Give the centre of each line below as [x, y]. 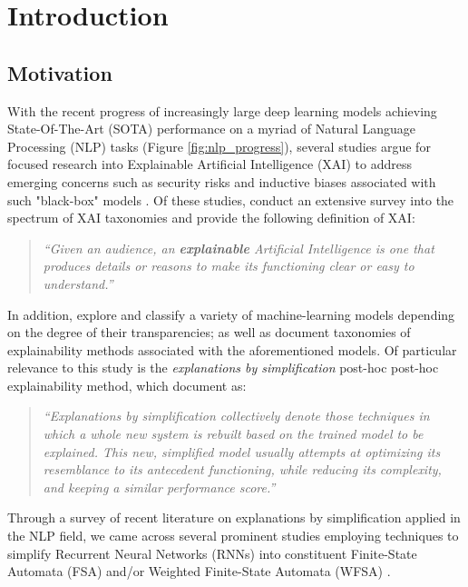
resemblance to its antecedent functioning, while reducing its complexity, [242, 469]
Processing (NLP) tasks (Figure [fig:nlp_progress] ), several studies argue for [219, 146]
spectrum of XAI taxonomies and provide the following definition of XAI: [211, 218]
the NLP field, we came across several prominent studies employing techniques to [233, 536]
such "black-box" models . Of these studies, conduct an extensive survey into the [231, 199]
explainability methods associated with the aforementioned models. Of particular [232, 349]
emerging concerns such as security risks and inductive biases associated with [222, 181]
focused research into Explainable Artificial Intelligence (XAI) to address [210, 164]
